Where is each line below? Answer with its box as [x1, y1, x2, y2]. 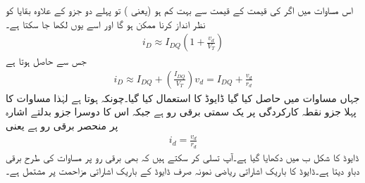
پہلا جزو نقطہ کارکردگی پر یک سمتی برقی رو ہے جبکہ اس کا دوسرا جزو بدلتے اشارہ [6, 104, 357, 119]
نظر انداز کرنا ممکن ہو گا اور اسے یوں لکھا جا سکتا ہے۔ [6, 16, 206, 31]
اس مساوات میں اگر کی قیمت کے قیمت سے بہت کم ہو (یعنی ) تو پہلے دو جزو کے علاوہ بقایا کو [6, 3, 354, 17]
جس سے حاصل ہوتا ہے [6, 53, 87, 68]
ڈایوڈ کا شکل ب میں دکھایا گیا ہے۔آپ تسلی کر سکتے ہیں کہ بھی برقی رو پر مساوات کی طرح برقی [6, 149, 359, 164]
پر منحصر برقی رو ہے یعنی [6, 118, 118, 133]
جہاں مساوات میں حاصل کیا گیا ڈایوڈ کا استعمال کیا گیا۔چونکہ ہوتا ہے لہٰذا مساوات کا [6, 90, 360, 105]
